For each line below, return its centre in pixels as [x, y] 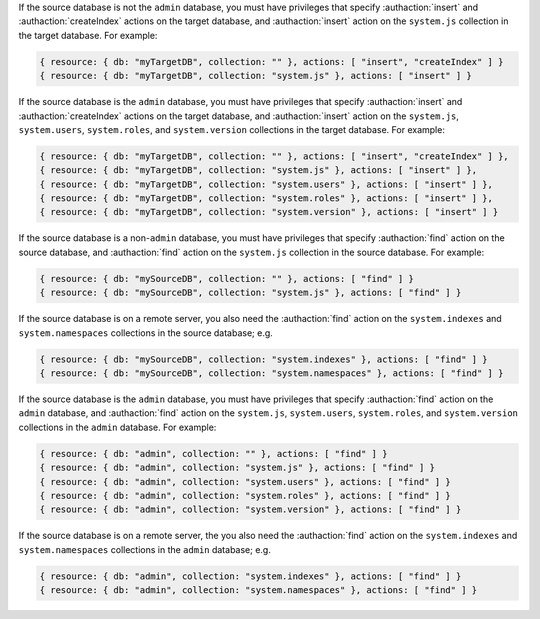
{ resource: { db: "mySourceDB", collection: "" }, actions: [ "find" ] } [227, 278]
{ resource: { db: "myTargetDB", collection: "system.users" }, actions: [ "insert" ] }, [266, 184]
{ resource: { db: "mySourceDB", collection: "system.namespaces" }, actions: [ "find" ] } [271, 373]
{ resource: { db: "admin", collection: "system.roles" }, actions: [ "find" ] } [245, 495]
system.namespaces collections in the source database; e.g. [146, 332]
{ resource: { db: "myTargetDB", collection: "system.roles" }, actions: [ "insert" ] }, [266, 198]
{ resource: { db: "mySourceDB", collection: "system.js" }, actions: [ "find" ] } [250, 293]
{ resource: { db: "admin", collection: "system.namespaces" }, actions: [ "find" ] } [258, 590]
